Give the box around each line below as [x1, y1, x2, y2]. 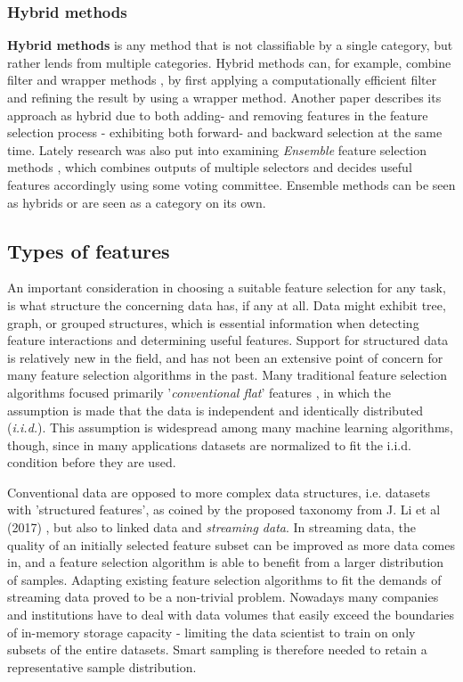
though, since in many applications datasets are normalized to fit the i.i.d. [7, 435, 411, 454]
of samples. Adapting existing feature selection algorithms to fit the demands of [7, 570, 442, 588]
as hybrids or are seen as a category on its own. [7, 193, 266, 211]
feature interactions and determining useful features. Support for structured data [7, 331, 449, 349]
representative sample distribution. [7, 657, 197, 676]
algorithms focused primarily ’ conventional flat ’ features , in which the [7, 382, 392, 401]
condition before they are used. [7, 453, 176, 472]
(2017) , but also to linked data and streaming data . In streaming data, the [7, 518, 416, 537]
